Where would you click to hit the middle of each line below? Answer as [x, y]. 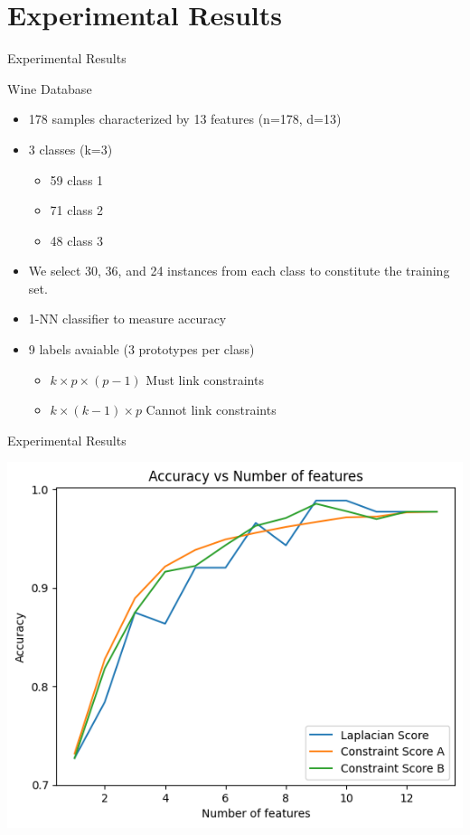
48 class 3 [77, 240]
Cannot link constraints [211, 410]
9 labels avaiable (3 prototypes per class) [141, 349]
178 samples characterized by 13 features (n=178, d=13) [185, 119]
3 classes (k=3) [70, 149]
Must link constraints [205, 379]
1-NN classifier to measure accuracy [127, 319]
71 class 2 [77, 210]
